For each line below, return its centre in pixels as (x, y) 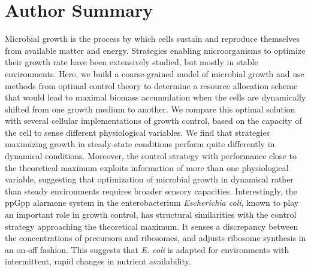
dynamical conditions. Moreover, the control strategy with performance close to (151, 156)
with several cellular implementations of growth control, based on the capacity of (153, 121)
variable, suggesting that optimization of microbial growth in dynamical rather (149, 179)
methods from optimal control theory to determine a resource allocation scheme (151, 85)
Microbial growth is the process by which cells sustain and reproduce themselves (152, 39)
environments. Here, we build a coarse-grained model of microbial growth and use (155, 73)
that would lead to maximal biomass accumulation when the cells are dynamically (155, 97)
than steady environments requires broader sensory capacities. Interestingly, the (151, 191)
